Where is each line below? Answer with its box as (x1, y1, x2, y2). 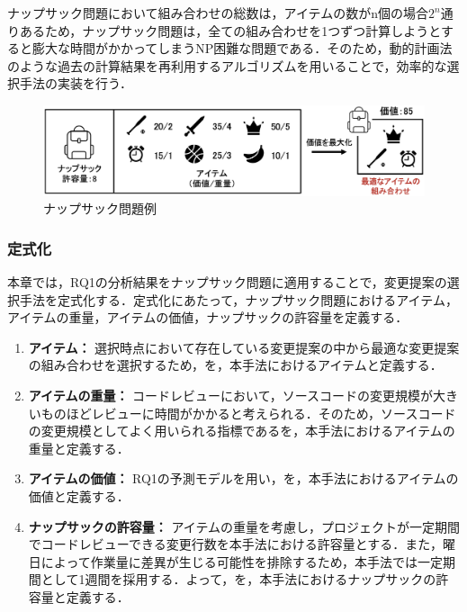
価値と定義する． (28, 486, 130, 505)
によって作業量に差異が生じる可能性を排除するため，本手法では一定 (40, 552, 443, 571)
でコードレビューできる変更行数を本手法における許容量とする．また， (28, 535, 443, 553)
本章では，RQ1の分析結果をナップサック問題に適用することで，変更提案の (7, 272, 447, 291)
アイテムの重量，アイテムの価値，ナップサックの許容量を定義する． (7, 308, 409, 327)
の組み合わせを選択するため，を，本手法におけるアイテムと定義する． (28, 355, 443, 374)
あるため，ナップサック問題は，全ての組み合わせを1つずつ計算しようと (19, 21, 441, 40)
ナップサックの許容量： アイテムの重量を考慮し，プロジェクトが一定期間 (28, 517, 461, 535)
